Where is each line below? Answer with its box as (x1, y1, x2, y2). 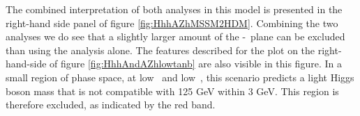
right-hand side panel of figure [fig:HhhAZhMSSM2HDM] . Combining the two (6, 15, 338, 30)
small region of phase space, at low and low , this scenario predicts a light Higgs (6, 69, 354, 84)
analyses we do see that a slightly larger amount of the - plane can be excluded (6, 29, 345, 44)
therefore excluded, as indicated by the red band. (6, 97, 216, 112)
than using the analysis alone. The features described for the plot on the (6, 42, 315, 57)
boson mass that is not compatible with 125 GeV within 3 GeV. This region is (6, 83, 339, 98)
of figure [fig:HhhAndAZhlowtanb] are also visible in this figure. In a (50, 56, 342, 71)
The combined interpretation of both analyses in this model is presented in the (6, 2, 343, 16)
